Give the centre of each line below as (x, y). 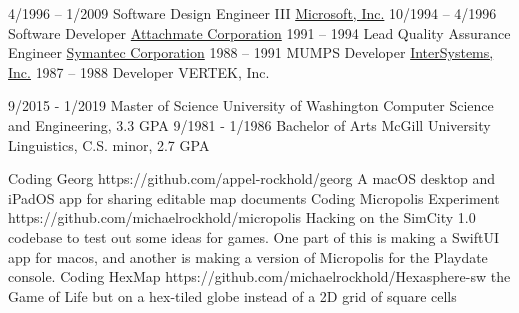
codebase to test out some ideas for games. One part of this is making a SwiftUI (253, 236)
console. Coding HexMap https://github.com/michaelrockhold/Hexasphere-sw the (259, 276)
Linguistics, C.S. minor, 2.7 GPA (109, 144)
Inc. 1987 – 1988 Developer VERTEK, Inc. (139, 71)
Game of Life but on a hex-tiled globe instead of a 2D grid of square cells (232, 295)
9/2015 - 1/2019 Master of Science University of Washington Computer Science (251, 105)
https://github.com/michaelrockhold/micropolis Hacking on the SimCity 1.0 (242, 217)
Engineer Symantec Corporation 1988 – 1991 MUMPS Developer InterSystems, (251, 52)
